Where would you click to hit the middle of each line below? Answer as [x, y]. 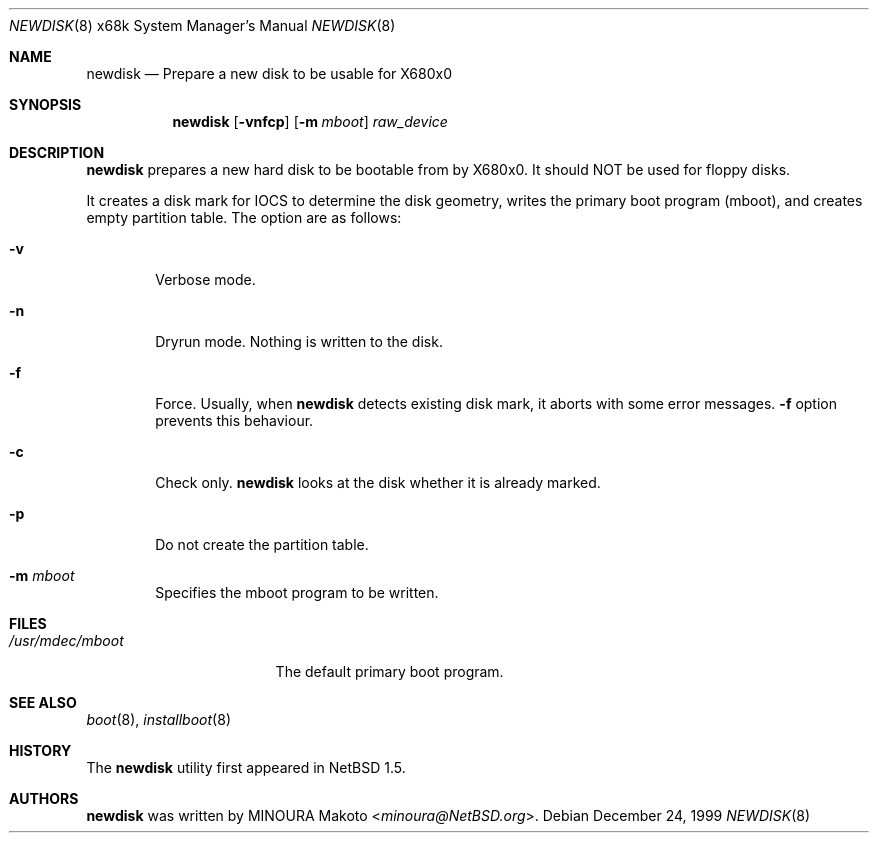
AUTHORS [44, 798]
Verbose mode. [205, 279]
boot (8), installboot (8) [158, 719]
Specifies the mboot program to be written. [297, 592]
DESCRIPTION [57, 152]
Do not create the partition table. [262, 544]
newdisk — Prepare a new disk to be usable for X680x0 [269, 73]
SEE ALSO [43, 702]
